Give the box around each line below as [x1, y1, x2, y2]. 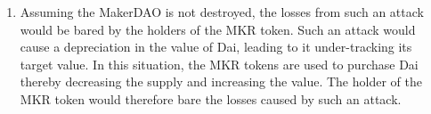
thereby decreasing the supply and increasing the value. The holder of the [20, 72, 422, 91]
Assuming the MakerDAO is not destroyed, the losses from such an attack [20, 3, 424, 20]
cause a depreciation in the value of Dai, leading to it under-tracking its [20, 37, 412, 56]
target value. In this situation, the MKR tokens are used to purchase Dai [20, 54, 419, 73]
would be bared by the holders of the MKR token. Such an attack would [20, 20, 416, 38]
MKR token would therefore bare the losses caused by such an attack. [20, 89, 402, 108]
